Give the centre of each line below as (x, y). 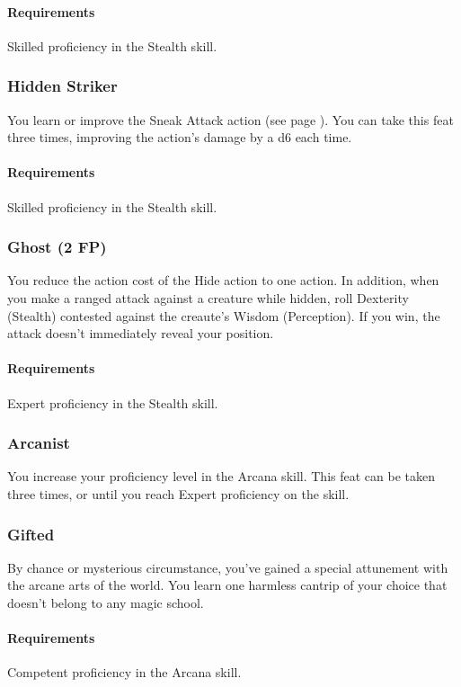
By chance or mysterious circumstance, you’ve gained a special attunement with (228, 567)
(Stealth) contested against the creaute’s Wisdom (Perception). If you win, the (224, 315)
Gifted (31, 534)
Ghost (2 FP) (57, 247)
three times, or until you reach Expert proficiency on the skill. (178, 493)
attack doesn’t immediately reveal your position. (141, 333)
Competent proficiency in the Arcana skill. (124, 672)
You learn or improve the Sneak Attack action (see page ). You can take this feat (230, 119)
